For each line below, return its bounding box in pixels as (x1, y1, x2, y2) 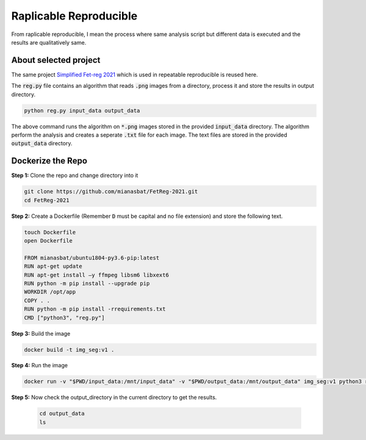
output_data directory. (11, 140, 73, 147)
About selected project (11, 55, 101, 65)
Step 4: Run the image (11, 362, 68, 369)
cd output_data (39, 410, 85, 417)
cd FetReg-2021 (24, 197, 70, 204)
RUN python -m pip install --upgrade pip (24, 280, 150, 287)
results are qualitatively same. (11, 38, 87, 46)
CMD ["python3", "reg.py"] (24, 314, 105, 321)
